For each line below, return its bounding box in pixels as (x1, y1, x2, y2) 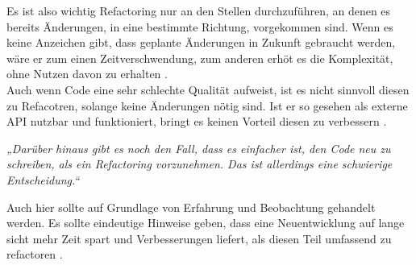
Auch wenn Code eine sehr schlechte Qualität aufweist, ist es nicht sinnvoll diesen (6, 81, 410, 97)
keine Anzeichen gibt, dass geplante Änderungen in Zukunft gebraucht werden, (6, 34, 396, 51)
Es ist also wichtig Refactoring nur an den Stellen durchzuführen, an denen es (6, 2, 391, 19)
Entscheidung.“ (6, 171, 80, 188)
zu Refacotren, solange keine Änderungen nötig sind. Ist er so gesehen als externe (6, 97, 408, 114)
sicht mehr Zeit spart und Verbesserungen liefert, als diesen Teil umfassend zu (6, 230, 392, 246)
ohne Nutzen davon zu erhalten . (6, 65, 168, 82)
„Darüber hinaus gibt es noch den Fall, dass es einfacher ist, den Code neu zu (6, 139, 391, 156)
